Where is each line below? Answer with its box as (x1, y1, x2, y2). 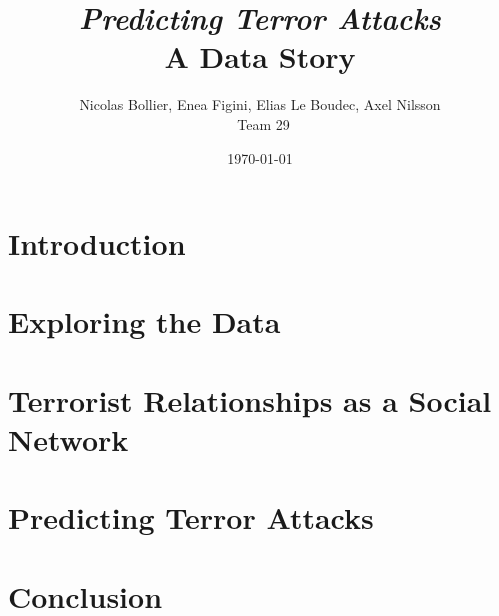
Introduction (8, 223, 186, 264)
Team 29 (237, 113, 290, 134)
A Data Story (164, 36, 356, 77)
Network (8, 419, 129, 460)
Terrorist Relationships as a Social (8, 379, 492, 420)
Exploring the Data (8, 301, 281, 342)
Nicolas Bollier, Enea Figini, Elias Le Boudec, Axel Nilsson (79, 94, 441, 115)
